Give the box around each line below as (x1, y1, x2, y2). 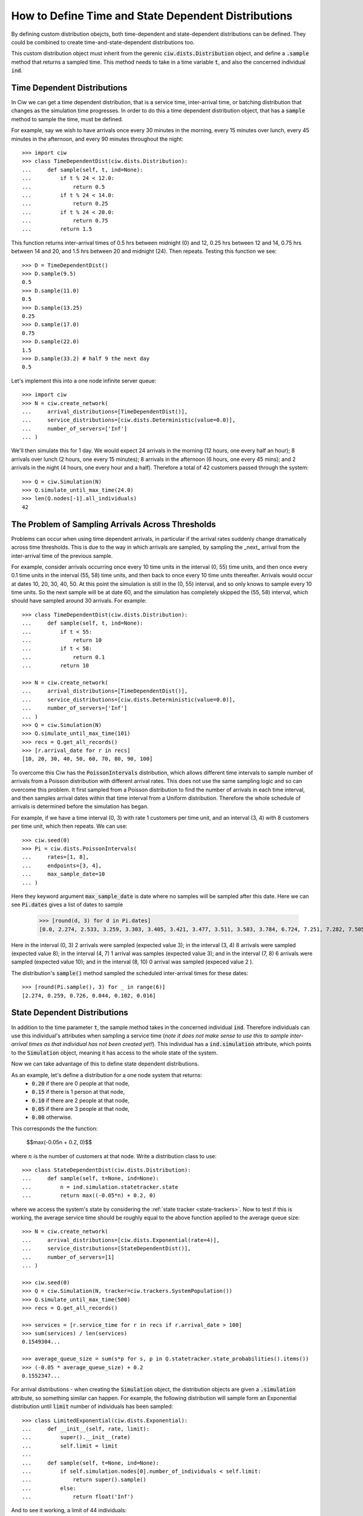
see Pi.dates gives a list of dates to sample (11, 901, 123, 908)
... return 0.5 (22, 183, 105, 190)
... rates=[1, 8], (22, 854, 90, 860)
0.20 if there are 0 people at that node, (31, 1079, 130, 1087)
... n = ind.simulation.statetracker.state (22, 1183, 178, 1190)
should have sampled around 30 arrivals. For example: (11, 597, 147, 605)
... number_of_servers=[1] (22, 1253, 115, 1261)
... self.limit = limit (22, 1442, 118, 1449)
